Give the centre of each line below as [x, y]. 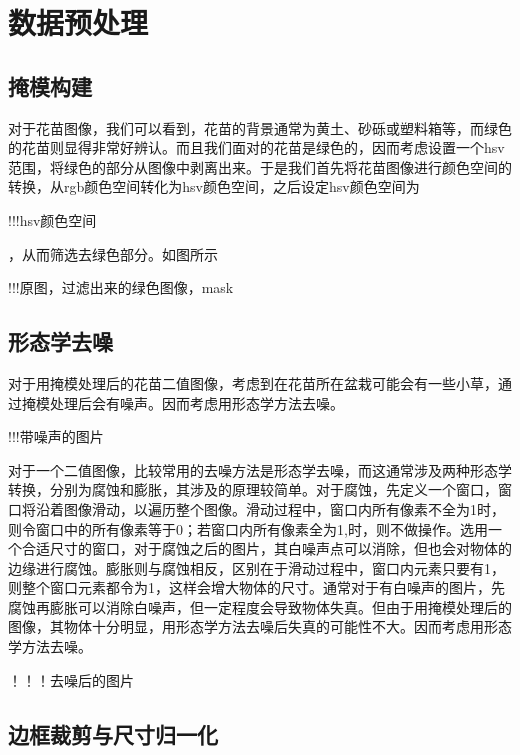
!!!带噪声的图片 [56, 436]
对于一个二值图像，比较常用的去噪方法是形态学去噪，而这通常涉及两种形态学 [260, 469]
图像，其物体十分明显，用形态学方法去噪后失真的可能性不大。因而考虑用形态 [260, 626]
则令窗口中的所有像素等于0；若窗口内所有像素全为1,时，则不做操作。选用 [248, 528]
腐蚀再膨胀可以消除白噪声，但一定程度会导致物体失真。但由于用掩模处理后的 [260, 606]
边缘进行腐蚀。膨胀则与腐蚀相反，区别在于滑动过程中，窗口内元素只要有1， [256, 567]
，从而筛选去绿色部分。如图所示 [113, 253]
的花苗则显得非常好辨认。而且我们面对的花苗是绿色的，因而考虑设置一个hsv [256, 147]
